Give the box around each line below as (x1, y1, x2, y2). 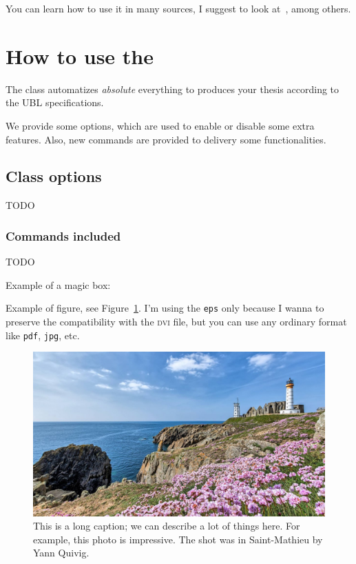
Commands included (6, 227, 121, 244)
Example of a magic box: (6, 277, 111, 292)
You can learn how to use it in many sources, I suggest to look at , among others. (6, 1, 351, 15)
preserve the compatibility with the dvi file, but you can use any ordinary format (6, 314, 347, 328)
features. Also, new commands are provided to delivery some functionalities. (6, 132, 326, 146)
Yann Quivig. (33, 545, 90, 560)
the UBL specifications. (6, 95, 104, 110)
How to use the (6, 41, 154, 70)
